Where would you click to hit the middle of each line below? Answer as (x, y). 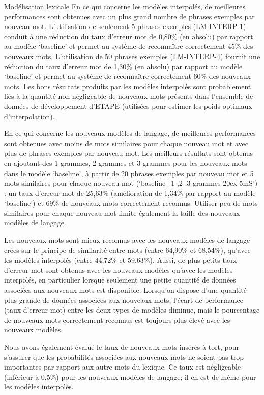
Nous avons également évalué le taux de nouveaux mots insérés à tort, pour (122, 347)
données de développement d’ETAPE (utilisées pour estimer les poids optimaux (128, 106)
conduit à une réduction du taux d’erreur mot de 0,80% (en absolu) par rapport (129, 36)
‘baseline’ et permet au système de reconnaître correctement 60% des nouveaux (127, 76)
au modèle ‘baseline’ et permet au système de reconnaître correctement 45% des (129, 46)
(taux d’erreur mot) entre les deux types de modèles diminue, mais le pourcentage (132, 310)
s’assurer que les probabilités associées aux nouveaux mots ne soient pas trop (124, 357)
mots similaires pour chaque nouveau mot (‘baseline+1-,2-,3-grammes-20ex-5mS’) (131, 183)
